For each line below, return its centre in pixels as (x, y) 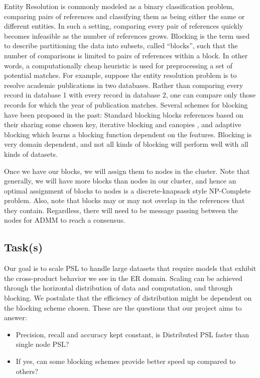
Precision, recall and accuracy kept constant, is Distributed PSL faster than (132, 334)
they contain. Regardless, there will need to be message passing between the (121, 210)
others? (27, 371)
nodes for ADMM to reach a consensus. (65, 220)
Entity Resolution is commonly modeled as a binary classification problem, (119, 6)
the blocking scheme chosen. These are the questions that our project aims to (123, 307)
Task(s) (24, 247)
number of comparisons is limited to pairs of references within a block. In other (126, 55)
